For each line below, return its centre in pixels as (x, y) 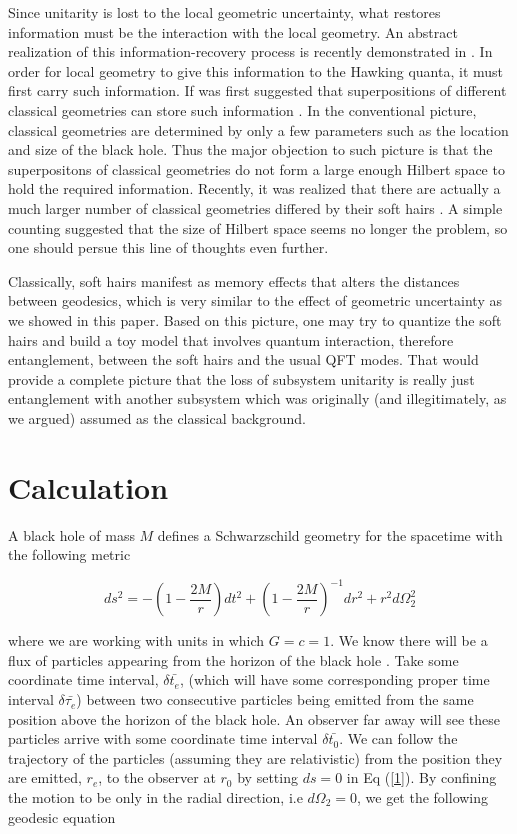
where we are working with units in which (136, 640)
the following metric (69, 554)
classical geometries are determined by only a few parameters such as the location (258, 129)
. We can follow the (398, 738)
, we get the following (422, 797)
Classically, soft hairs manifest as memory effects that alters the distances (234, 280)
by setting (267, 777)
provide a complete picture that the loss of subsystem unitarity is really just (241, 378)
